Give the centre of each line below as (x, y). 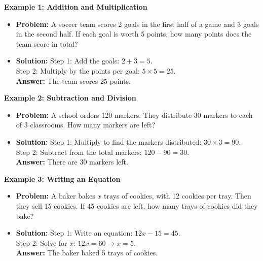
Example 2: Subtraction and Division (70, 98)
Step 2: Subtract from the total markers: (79, 152)
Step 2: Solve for (42, 242)
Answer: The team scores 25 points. (73, 80)
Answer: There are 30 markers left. (72, 162)
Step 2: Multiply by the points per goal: (78, 70)
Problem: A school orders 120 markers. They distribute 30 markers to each (134, 115)
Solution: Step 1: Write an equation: (74, 233)
